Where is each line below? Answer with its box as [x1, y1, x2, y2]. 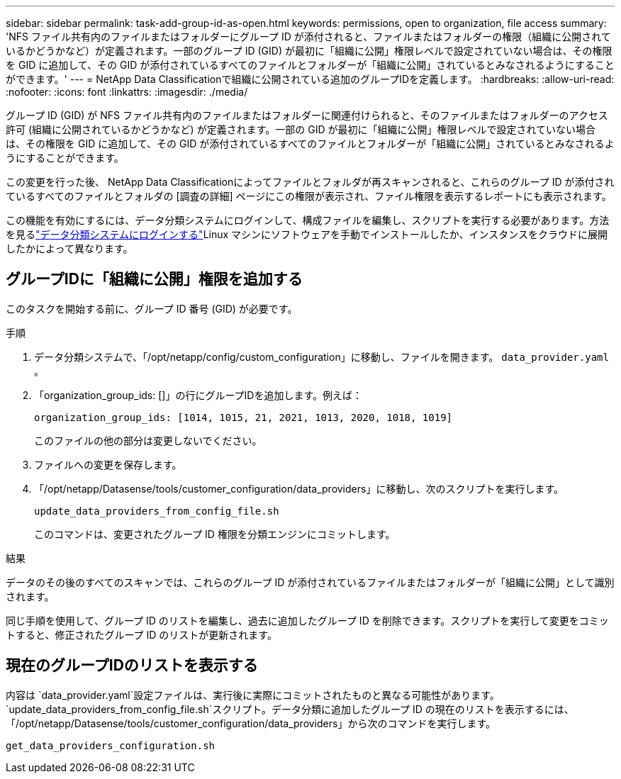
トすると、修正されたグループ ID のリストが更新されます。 [6, 628, 277, 641]
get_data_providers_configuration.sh [6, 739, 216, 751]
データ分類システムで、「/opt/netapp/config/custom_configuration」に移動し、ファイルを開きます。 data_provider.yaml [34, 350, 609, 363]
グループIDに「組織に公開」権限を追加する [6, 270, 303, 288]
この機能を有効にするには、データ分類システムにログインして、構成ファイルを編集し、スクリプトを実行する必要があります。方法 [6, 214, 610, 226]
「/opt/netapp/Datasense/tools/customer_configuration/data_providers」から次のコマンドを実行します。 [6, 717, 496, 729]
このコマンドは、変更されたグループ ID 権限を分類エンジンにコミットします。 [34, 527, 396, 540]
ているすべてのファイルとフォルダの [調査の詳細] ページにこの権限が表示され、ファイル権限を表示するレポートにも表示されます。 [6, 190, 612, 202]
